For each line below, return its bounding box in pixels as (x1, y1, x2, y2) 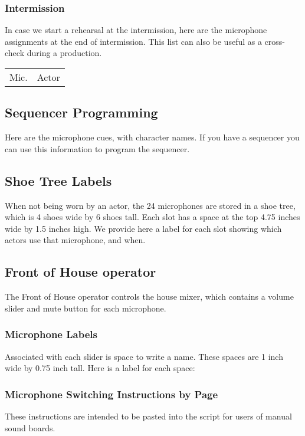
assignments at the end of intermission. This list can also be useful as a (5, 35, 262, 47)
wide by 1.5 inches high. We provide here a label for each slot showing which (5, 222, 282, 234)
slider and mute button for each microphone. (5, 301, 166, 314)
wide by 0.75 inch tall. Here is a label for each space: (5, 362, 195, 374)
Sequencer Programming (5, 103, 158, 122)
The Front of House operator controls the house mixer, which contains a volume (5, 290, 294, 303)
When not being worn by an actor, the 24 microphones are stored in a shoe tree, (5, 199, 296, 211)
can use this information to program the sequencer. (5, 142, 190, 155)
